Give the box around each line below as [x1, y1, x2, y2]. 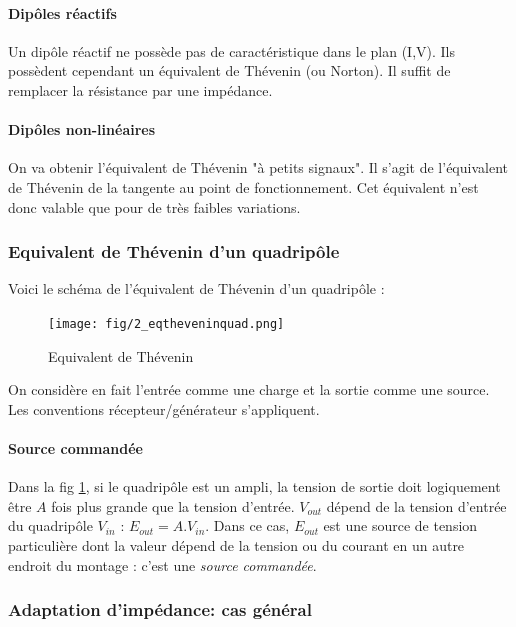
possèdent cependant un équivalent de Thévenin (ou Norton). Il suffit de [8, 60, 451, 81]
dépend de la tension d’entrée [326, 495, 507, 516]
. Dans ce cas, [205, 515, 290, 536]
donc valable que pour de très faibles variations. [8, 196, 301, 217]
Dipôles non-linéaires [8, 119, 156, 140]
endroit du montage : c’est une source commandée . [8, 554, 317, 575]
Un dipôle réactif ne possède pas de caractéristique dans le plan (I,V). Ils [8, 40, 456, 61]
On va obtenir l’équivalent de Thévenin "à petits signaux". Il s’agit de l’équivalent [8, 157, 508, 178]
